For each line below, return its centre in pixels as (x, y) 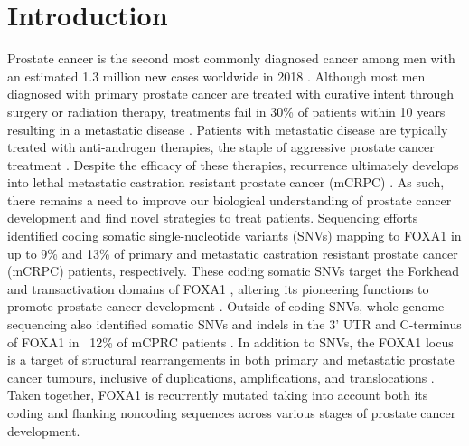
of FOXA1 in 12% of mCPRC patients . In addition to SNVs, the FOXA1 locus (230, 342)
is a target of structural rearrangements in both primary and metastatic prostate (231, 360)
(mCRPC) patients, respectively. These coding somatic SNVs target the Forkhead (234, 271)
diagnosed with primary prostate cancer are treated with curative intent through (230, 94)
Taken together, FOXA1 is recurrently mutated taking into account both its (218, 395)
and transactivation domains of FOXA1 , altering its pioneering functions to (218, 288)
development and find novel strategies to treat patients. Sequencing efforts (213, 218)
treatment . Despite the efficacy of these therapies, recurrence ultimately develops (233, 164)
